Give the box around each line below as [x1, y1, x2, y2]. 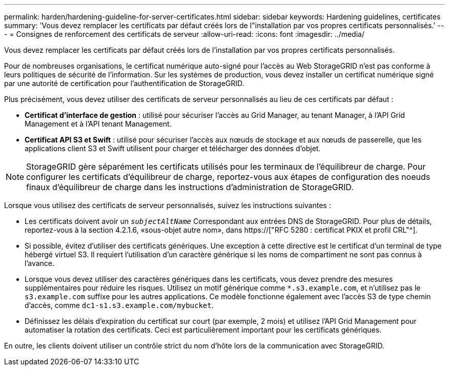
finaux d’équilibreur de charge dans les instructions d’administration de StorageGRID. [26, 182, 354, 192]
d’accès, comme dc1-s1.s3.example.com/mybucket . [25, 301, 214, 310]
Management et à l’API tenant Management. [25, 119, 172, 128]
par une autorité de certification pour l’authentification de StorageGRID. [4, 79, 244, 88]
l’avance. [25, 259, 55, 268]
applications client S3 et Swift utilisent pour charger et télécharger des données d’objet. [25, 144, 321, 153]
